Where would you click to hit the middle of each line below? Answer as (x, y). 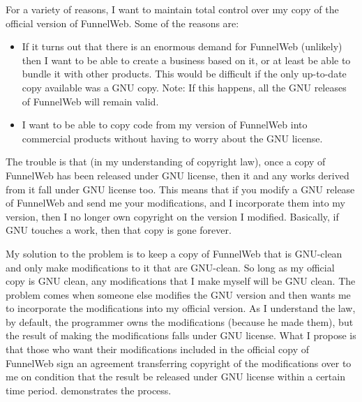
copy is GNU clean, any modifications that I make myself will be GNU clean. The (181, 281)
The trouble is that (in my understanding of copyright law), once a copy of (166, 162)
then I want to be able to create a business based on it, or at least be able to (186, 60)
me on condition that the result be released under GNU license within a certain (175, 377)
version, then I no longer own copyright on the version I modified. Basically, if (172, 216)
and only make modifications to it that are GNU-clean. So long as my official (170, 267)
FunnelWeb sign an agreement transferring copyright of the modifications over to (179, 363)
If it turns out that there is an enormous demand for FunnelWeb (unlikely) (182, 46)
